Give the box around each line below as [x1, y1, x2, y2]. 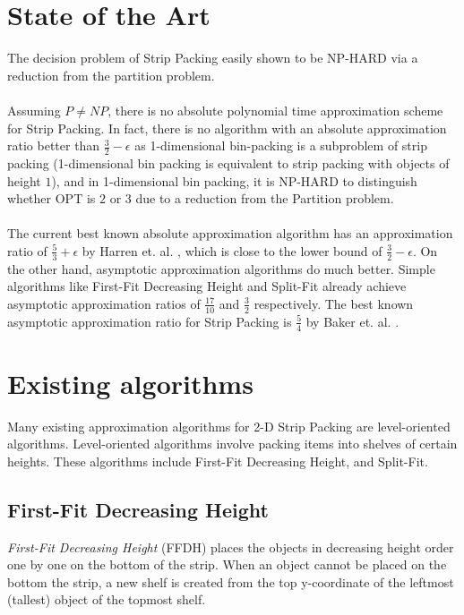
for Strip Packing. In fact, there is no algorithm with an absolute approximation [7, 118, 447, 137]
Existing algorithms [7, 364, 253, 401]
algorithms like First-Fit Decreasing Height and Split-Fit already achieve [7, 277, 407, 295]
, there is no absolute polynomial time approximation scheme [107, 100, 443, 119]
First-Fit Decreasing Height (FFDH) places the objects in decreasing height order [7, 537, 454, 556]
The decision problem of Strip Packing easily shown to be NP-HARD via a [7, 48, 418, 67]
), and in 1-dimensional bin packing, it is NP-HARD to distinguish [51, 171, 417, 190]
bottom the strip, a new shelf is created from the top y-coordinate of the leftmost [7, 572, 454, 591]
